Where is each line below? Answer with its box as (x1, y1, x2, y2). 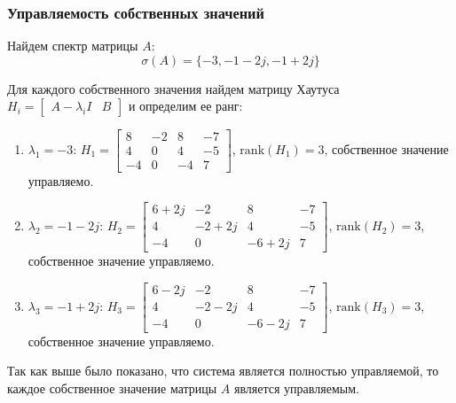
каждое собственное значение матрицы (7, 379, 217, 398)
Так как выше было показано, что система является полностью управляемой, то (7, 361, 439, 380)
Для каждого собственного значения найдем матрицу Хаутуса (7, 79, 340, 97)
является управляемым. (234, 379, 359, 398)
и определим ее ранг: (128, 97, 243, 115)
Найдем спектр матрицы (7, 36, 138, 55)
